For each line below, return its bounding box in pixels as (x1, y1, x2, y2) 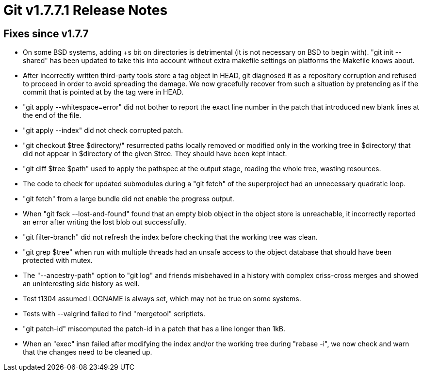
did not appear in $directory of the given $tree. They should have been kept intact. (23, 149, 287, 158)
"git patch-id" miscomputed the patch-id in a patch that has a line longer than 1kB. (23, 325, 286, 333)
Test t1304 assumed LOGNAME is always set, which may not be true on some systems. (23, 294, 301, 303)
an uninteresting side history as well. (23, 279, 140, 288)
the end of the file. (23, 111, 81, 120)
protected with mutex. (23, 256, 93, 265)
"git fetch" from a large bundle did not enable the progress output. (23, 195, 234, 203)
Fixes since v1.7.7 (3, 27, 89, 40)
